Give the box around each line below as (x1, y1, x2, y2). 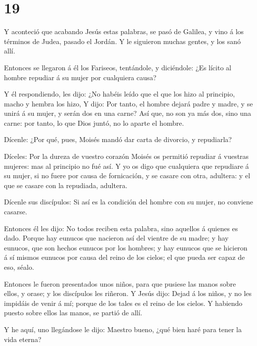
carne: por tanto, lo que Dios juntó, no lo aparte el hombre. (4, 117, 184, 128)
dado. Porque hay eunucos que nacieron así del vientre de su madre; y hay (4, 233, 229, 243)
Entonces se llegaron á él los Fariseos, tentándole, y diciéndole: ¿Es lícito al (4, 62, 231, 72)
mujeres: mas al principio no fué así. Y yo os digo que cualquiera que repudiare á (4, 160, 249, 171)
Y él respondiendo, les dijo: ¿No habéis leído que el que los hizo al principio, (4, 89, 235, 99)
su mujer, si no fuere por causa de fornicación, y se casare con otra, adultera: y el (4, 170, 251, 181)
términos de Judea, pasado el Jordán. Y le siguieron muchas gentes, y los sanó (4, 36, 241, 46)
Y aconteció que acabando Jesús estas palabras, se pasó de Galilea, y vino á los (4, 26, 244, 37)
